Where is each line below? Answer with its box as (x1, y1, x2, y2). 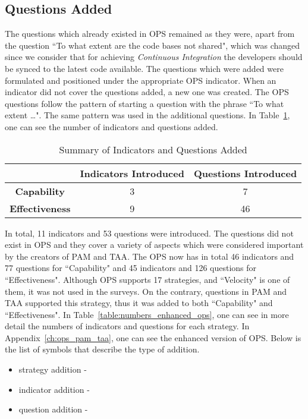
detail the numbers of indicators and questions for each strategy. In (5, 320, 250, 332)
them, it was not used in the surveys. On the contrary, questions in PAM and (5, 285, 287, 297)
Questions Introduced (193, 166, 297, 180)
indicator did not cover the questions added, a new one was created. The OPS (5, 86, 289, 98)
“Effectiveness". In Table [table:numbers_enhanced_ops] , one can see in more (5, 308, 289, 320)
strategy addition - (18, 363, 87, 376)
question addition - (18, 403, 88, 415)
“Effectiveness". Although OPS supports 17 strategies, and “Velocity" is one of (5, 273, 290, 285)
